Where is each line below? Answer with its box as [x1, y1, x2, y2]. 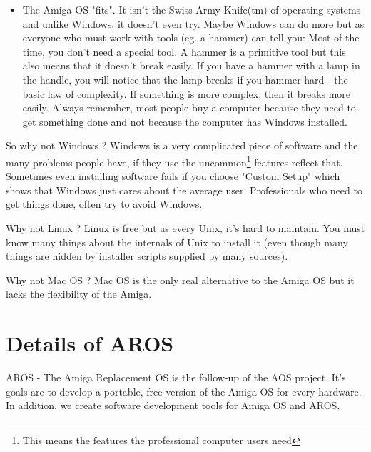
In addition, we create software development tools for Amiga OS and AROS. [6, 398, 340, 413]
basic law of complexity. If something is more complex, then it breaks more [22, 86, 351, 101]
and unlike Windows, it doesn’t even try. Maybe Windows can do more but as [22, 16, 365, 31]
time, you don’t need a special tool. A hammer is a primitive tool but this [22, 44, 346, 59]
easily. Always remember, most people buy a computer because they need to [22, 100, 356, 115]
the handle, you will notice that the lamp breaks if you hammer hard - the [22, 71, 348, 86]
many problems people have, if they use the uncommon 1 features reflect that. [6, 152, 343, 169]
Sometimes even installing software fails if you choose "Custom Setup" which [6, 169, 340, 184]
